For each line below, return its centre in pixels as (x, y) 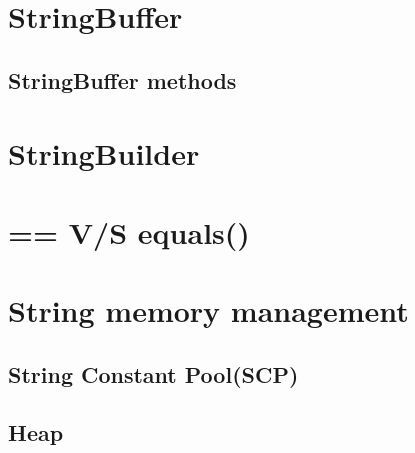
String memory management (208, 310)
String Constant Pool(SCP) (153, 373)
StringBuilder (104, 153)
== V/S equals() (129, 231)
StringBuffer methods (122, 79)
